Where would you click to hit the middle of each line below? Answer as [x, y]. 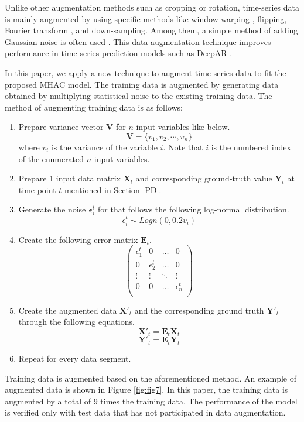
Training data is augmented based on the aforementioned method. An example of [151, 378]
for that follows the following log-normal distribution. [194, 209]
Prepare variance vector [61, 127]
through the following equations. [76, 322]
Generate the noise [52, 209]
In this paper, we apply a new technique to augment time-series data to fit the [146, 72]
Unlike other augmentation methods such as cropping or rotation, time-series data [152, 7]
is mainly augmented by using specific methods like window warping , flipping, [146, 18]
